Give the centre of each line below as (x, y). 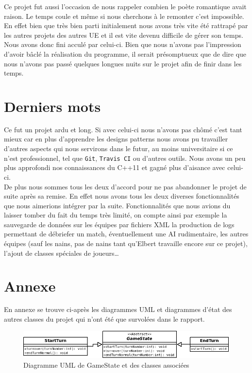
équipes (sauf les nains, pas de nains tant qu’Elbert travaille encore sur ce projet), (126, 243)
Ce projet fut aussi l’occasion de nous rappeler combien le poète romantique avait (125, 6)
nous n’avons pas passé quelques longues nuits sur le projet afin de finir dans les (123, 63)
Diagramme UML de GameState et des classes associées (106, 365)
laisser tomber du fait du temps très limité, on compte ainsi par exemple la (116, 215)
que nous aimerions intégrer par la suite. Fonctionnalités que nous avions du (117, 205)
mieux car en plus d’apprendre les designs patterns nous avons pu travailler (116, 139)
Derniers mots (52, 106)
